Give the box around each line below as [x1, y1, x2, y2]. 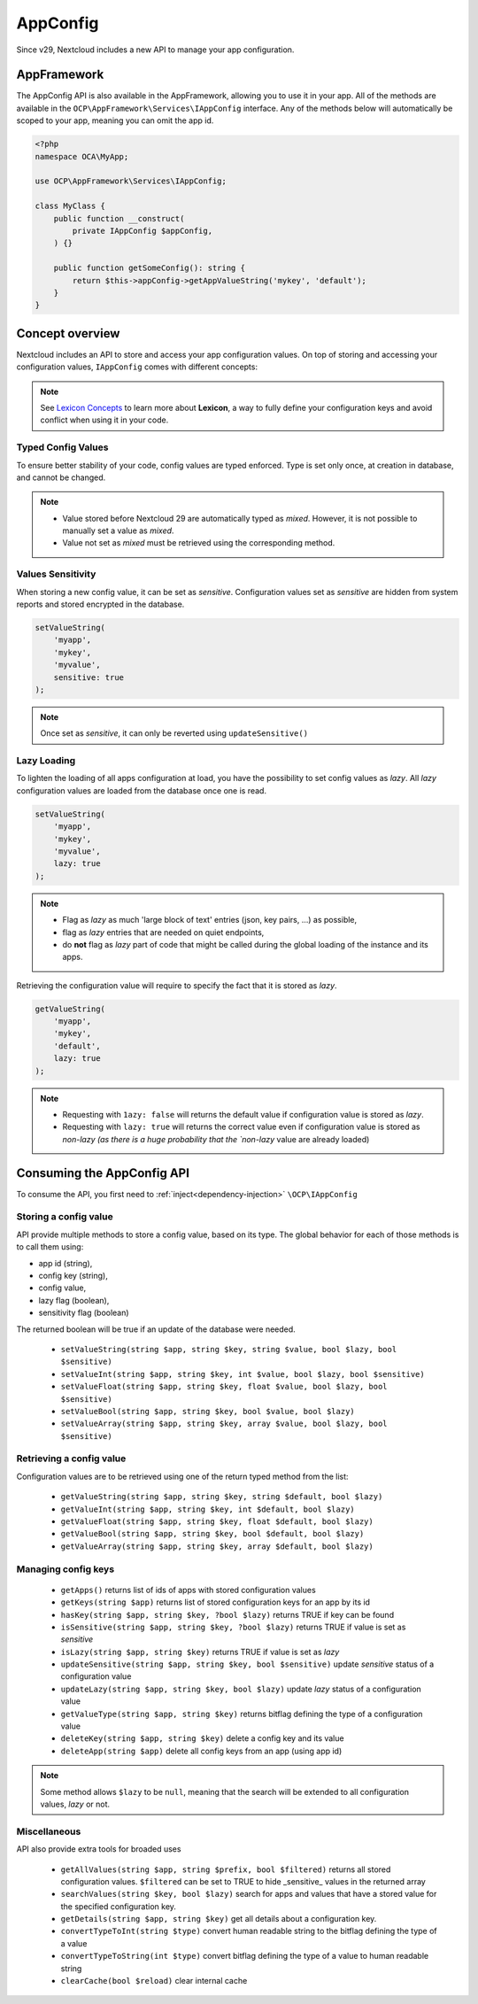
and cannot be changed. [16, 472, 106, 483]
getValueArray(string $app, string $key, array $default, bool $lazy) [60, 1541, 374, 1551]
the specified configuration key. [60, 1900, 177, 1912]
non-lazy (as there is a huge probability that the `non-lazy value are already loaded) [62, 1134, 370, 1144]
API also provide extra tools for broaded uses [16, 1844, 181, 1854]
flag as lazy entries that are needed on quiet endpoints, [62, 926, 265, 938]
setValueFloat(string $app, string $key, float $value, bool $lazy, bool [60, 1381, 389, 1392]
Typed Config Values [16, 441, 109, 453]
